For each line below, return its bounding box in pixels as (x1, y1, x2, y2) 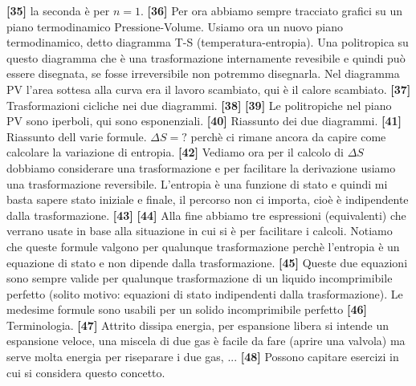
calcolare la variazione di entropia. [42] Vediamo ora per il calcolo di (6, 144, 344, 160)
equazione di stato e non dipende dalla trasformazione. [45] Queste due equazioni (6, 254, 408, 270)
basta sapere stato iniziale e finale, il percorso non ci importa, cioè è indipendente (6, 191, 409, 208)
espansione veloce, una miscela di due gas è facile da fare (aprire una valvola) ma (6, 332, 406, 349)
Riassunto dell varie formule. (6, 128, 147, 144)
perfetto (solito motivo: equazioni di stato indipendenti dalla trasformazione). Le (6, 285, 403, 302)
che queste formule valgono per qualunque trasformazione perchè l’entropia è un (6, 238, 400, 254)
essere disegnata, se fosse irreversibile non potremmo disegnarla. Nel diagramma (6, 65, 400, 82)
